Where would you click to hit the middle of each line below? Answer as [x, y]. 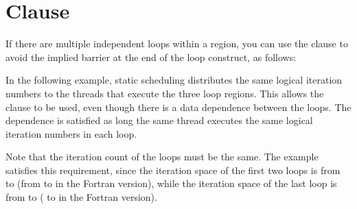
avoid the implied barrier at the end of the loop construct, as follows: [151, 57]
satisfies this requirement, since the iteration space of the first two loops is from [173, 170]
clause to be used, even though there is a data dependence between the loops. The [178, 107]
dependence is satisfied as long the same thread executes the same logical [159, 120]
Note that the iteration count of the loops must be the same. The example [162, 157]
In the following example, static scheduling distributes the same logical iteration [174, 80]
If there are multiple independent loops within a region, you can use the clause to [177, 44]
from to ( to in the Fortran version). [81, 197]
